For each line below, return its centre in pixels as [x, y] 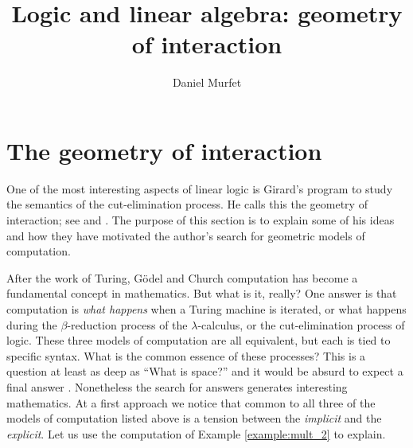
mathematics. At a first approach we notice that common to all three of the [191, 402]
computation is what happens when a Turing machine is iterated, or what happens [206, 309]
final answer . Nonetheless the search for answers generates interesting [177, 386]
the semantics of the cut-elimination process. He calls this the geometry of [187, 204]
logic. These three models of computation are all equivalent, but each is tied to [199, 340]
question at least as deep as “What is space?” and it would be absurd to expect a [205, 371]
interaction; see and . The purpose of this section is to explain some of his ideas [201, 220]
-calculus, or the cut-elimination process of [301, 324]
